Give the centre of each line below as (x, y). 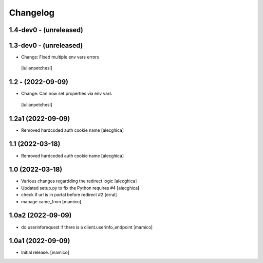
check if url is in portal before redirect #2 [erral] (69, 195)
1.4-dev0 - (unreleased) (46, 30)
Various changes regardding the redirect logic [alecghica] (79, 181)
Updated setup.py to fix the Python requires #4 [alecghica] (80, 188)
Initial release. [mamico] (45, 252)
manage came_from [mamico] (51, 201)
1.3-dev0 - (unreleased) (46, 45)
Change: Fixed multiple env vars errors (60, 57)
